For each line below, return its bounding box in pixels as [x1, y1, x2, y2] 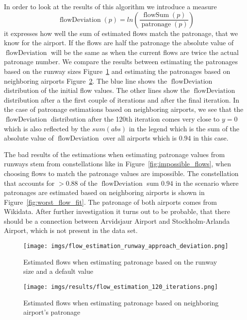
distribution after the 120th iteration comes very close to [51, 113, 220, 124]
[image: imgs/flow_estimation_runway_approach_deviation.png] [23, 243, 229, 250]
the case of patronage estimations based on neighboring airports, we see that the [4, 104, 244, 114]
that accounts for [4, 178, 55, 188]
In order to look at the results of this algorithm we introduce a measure [4, 1, 217, 11]
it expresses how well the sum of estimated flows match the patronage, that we [4, 28, 238, 38]
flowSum [143, 12, 169, 19]
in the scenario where [175, 178, 239, 188]
